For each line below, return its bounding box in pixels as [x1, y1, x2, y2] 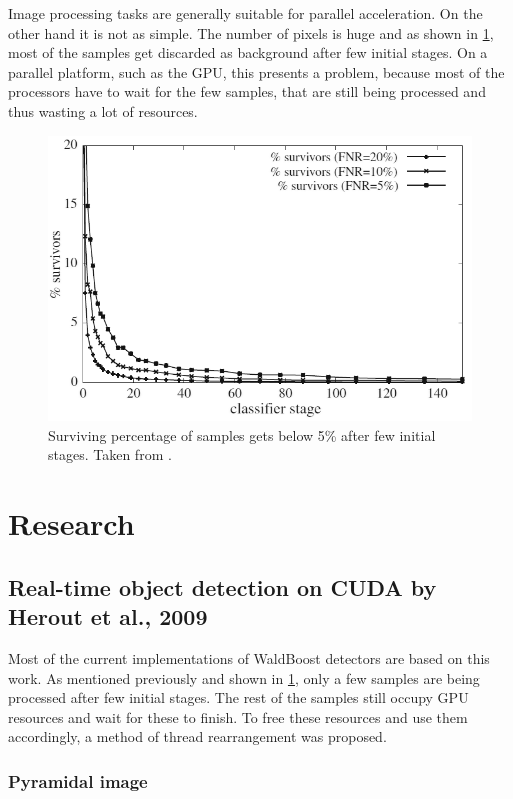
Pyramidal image [8, 768, 148, 793]
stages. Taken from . [48, 444, 172, 465]
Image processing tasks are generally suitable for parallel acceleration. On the [8, 3, 483, 23]
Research [8, 503, 135, 544]
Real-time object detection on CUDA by [8, 571, 437, 602]
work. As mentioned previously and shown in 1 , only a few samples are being [8, 667, 480, 688]
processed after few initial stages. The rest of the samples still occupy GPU [8, 687, 469, 708]
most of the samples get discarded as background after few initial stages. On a [8, 42, 488, 63]
